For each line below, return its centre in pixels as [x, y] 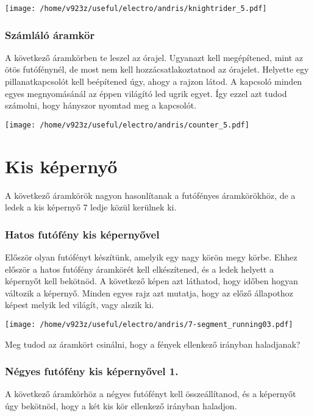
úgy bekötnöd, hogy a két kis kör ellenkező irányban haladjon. [121, 406]
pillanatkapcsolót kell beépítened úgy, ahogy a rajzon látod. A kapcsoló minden [154, 81]
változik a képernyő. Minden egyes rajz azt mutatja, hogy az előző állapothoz [149, 292]
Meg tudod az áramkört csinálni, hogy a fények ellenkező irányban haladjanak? [153, 344]
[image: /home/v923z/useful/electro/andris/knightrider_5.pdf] [136, 9]
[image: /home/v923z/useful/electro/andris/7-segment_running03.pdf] [149, 325]
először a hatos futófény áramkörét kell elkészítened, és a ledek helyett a [139, 269]
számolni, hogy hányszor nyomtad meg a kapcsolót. [101, 105]
